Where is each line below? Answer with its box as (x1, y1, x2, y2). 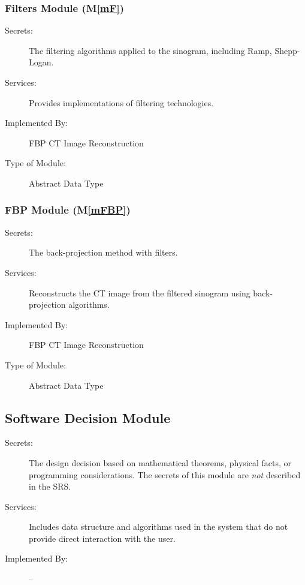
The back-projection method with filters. (29, 246, 178, 259)
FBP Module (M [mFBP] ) (5, 202, 131, 217)
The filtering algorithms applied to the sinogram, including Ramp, (29, 44, 272, 56)
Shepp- (274, 44, 300, 56)
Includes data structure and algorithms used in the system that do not (29, 520, 288, 533)
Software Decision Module (5, 408, 171, 427)
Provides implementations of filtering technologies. (29, 96, 214, 109)
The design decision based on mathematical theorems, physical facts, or (29, 456, 292, 469)
